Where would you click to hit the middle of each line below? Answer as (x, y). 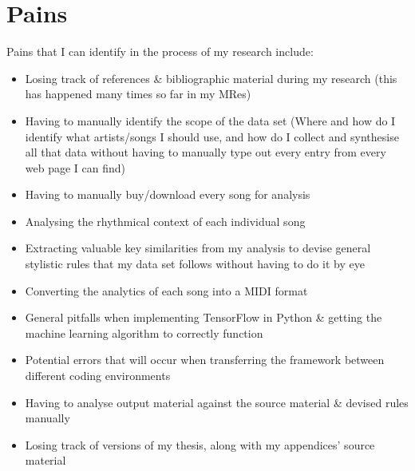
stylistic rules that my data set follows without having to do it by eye (195, 264)
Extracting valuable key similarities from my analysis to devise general (198, 248)
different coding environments (98, 376)
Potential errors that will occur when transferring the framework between (205, 360)
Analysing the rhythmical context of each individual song (165, 221)
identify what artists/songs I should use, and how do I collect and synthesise (212, 136)
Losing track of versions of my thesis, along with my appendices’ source (200, 444)
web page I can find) (75, 167)
